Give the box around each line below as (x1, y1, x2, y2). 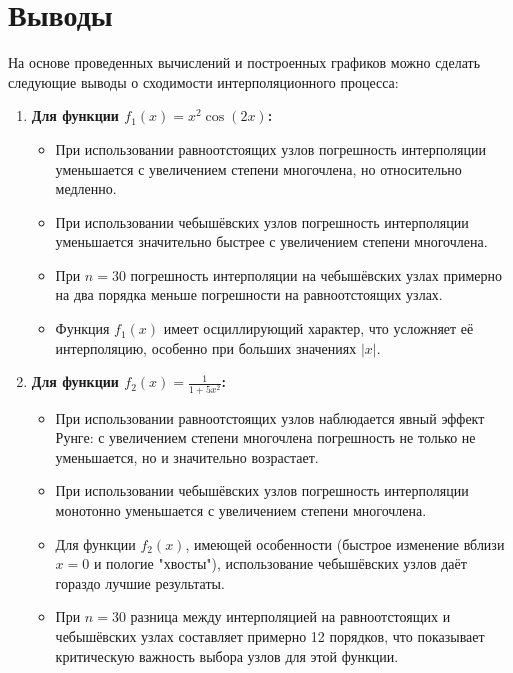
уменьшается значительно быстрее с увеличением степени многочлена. (55, 231, 488, 252)
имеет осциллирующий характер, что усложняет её (163, 318, 474, 339)
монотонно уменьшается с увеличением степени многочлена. (55, 499, 427, 520)
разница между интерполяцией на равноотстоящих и (130, 606, 451, 627)
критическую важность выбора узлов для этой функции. (55, 645, 399, 666)
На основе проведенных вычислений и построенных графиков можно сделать (8, 52, 481, 73)
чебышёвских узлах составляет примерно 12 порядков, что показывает (55, 625, 485, 646)
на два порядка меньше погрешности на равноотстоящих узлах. (55, 284, 443, 305)
